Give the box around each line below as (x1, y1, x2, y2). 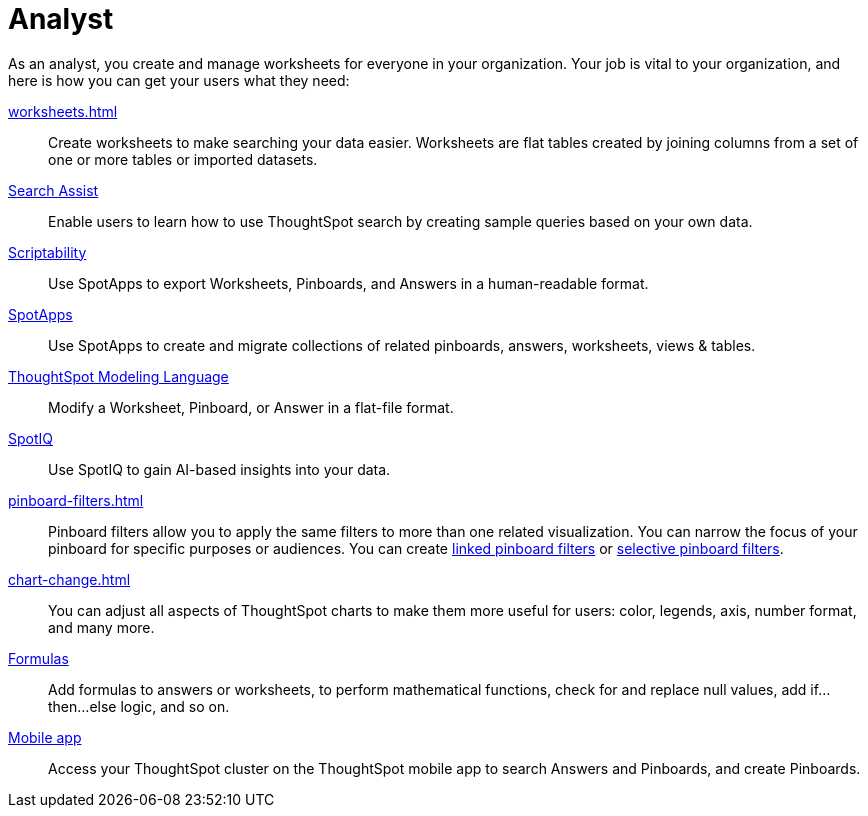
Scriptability (8, 243, 87, 261)
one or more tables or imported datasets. (48, 150, 318, 168)
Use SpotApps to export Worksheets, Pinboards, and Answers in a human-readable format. (48, 274, 649, 292)
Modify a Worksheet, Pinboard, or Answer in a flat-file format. (48, 398, 454, 416)
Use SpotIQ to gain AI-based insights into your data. (48, 460, 391, 478)
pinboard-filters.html (8, 491, 144, 509)
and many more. (48, 618, 155, 636)
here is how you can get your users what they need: (8, 71, 350, 89)
